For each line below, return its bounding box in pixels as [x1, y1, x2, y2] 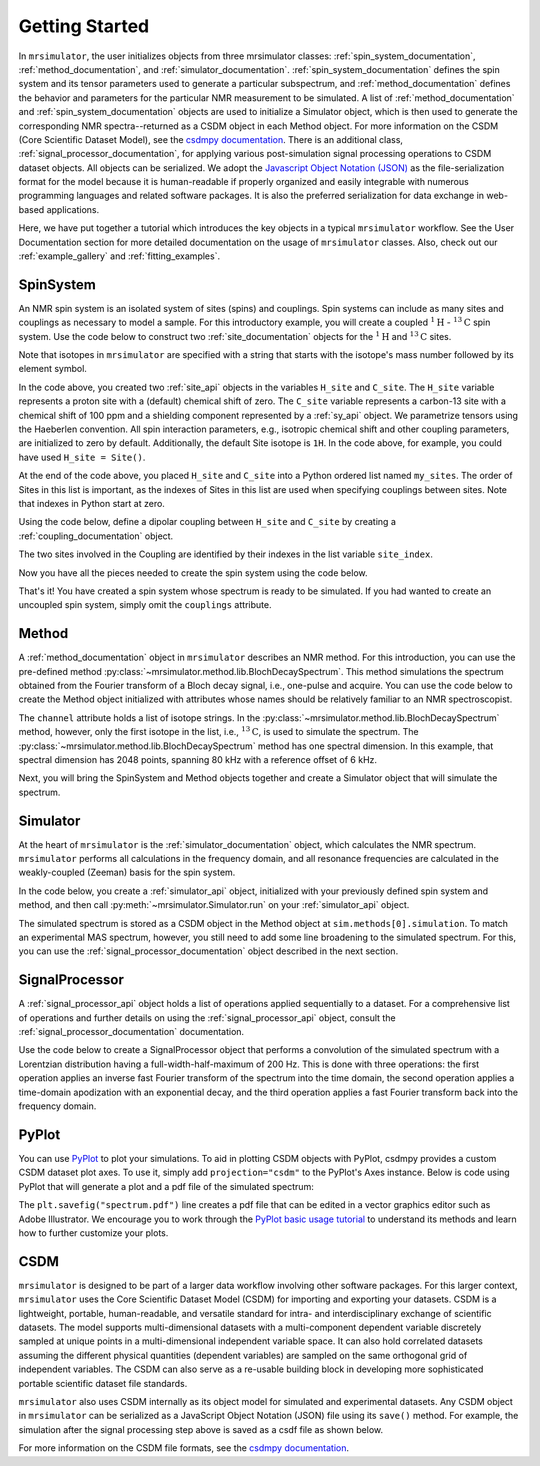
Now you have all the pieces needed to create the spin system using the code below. [18, 566, 368, 579]
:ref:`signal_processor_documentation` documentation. [18, 1026, 245, 1038]
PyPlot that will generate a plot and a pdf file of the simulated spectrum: [18, 1180, 314, 1192]
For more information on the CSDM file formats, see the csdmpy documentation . [18, 1442, 350, 1454]
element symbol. [18, 363, 87, 375]
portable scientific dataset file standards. [18, 1377, 188, 1389]
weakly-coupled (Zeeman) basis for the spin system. [18, 866, 236, 879]
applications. [46, 203, 100, 215]
